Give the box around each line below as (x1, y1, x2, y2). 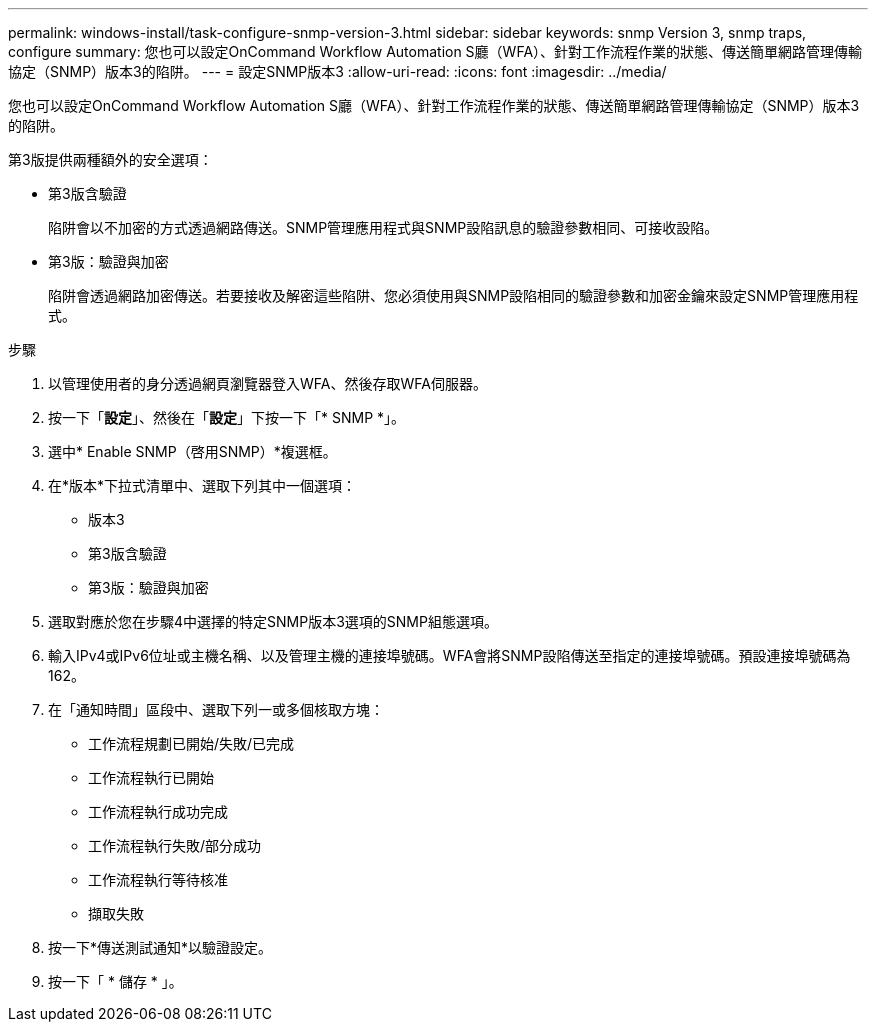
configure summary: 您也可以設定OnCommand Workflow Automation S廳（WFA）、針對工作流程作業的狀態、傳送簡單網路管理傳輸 (8, 43, 863, 60)
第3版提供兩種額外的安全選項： (8, 151, 213, 168)
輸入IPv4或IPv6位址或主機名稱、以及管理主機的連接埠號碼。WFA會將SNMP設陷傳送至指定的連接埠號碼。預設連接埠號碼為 (48, 647, 851, 664)
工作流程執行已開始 (88, 769, 214, 786)
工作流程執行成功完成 (88, 803, 228, 820)
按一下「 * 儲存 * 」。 (48, 973, 183, 990)
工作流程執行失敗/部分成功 (88, 837, 262, 854)
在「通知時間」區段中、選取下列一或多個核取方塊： (48, 701, 384, 718)
